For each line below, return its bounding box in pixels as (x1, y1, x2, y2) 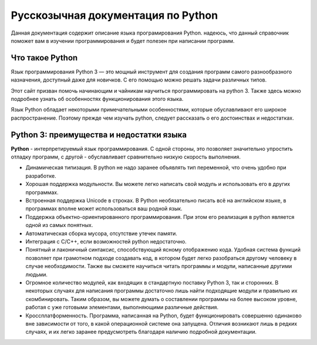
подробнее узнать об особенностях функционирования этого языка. (11, 96, 184, 103)
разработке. (25, 172, 56, 179)
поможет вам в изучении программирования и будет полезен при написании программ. (11, 37, 235, 44)
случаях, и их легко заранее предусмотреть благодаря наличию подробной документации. (25, 329, 257, 336)
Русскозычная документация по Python (11, 9, 218, 22)
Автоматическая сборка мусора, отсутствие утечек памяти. (25, 229, 177, 237)
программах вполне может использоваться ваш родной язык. (25, 205, 183, 212)
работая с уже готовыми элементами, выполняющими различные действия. (25, 304, 219, 311)
